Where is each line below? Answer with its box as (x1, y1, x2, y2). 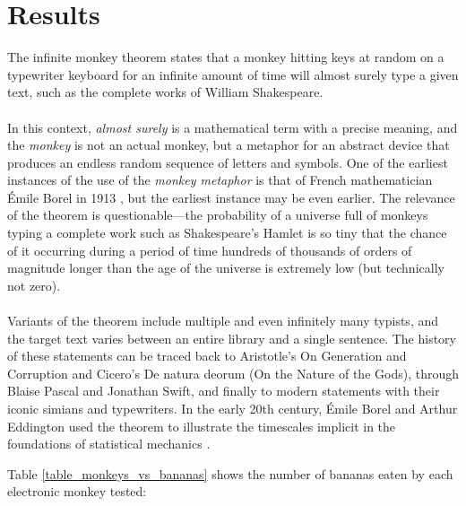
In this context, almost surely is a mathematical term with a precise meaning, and (7, 118, 458, 136)
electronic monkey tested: (7, 482, 147, 501)
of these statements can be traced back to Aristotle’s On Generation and (7, 346, 407, 365)
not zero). (7, 275, 61, 294)
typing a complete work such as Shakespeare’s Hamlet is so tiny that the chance (7, 223, 447, 242)
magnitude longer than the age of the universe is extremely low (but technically (7, 258, 444, 277)
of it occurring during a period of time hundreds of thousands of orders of (7, 240, 412, 259)
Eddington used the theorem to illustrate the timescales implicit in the (7, 416, 396, 435)
